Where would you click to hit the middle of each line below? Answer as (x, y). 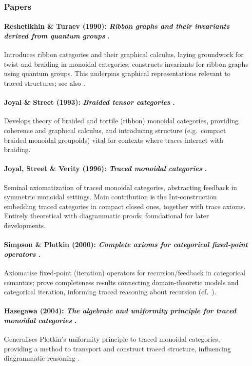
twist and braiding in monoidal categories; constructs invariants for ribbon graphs (126, 64)
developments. (25, 225)
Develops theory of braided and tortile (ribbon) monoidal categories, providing (121, 121)
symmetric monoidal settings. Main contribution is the (85, 197)
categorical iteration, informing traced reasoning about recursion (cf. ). (110, 292)
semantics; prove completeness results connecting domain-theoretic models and (121, 282)
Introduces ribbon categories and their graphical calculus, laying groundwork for (124, 54)
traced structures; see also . (45, 83)
